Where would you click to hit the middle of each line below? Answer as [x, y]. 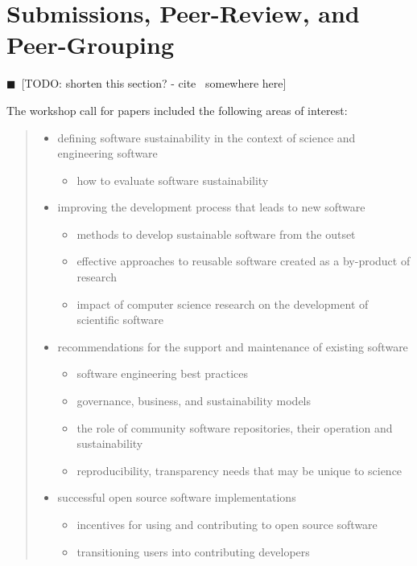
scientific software [120, 320]
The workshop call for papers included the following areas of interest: [177, 110]
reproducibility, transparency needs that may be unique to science [239, 470]
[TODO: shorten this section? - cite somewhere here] [154, 83]
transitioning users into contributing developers [193, 551]
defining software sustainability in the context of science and [206, 137]
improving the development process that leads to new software [211, 207]
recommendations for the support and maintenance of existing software [233, 346]
